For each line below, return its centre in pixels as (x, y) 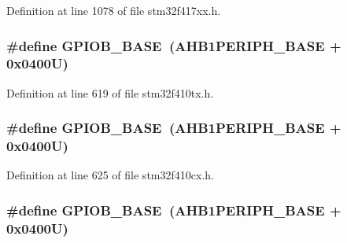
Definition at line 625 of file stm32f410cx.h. (110, 175)
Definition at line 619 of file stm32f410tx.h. (110, 92)
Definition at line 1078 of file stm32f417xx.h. (114, 10)
